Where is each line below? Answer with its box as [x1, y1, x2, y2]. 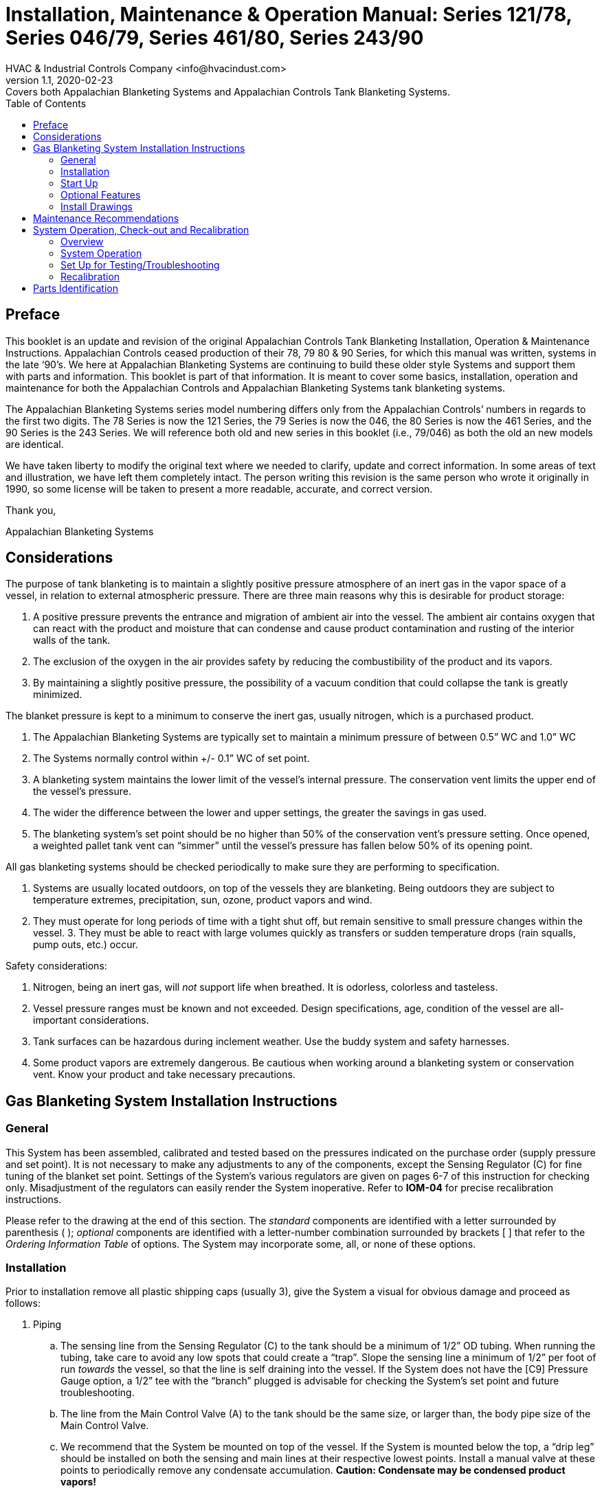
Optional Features [60, 188, 141, 201]
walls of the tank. [33, 634, 111, 647]
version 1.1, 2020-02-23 [5, 74, 113, 86]
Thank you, [5, 504, 56, 516]
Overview [60, 235, 104, 247]
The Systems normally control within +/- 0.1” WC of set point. [33, 752, 310, 765]
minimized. [33, 688, 82, 701]
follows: [5, 1297, 41, 1310]
